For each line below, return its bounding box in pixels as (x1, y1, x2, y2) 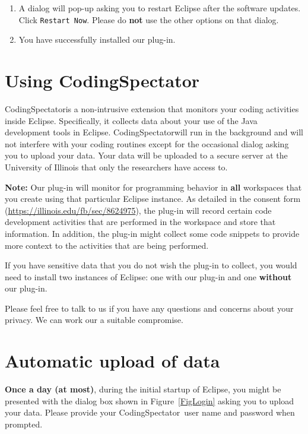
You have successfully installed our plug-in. (18, 33, 176, 46)
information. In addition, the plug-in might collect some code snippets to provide (5, 227, 300, 239)
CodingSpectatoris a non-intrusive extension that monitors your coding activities (5, 102, 299, 115)
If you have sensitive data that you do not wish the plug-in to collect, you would (5, 259, 297, 271)
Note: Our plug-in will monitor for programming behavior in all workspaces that (5, 180, 302, 193)
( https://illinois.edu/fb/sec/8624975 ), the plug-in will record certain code (5, 204, 272, 216)
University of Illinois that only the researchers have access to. (5, 160, 228, 173)
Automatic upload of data (5, 349, 220, 373)
